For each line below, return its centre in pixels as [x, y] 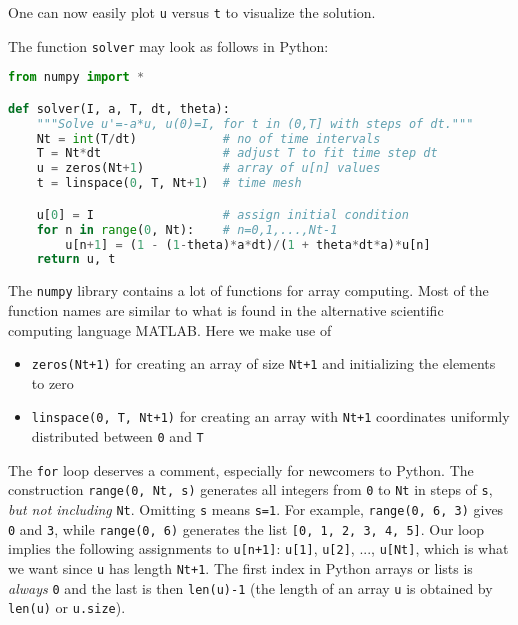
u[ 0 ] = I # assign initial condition [222, 214]
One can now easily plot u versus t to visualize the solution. [192, 12]
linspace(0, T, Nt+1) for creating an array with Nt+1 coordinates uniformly [270, 416]
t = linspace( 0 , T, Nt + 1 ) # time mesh [169, 183]
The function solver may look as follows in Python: [168, 45]
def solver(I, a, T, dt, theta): [119, 108]
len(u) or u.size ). [67, 607]
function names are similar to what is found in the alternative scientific [226, 309]
